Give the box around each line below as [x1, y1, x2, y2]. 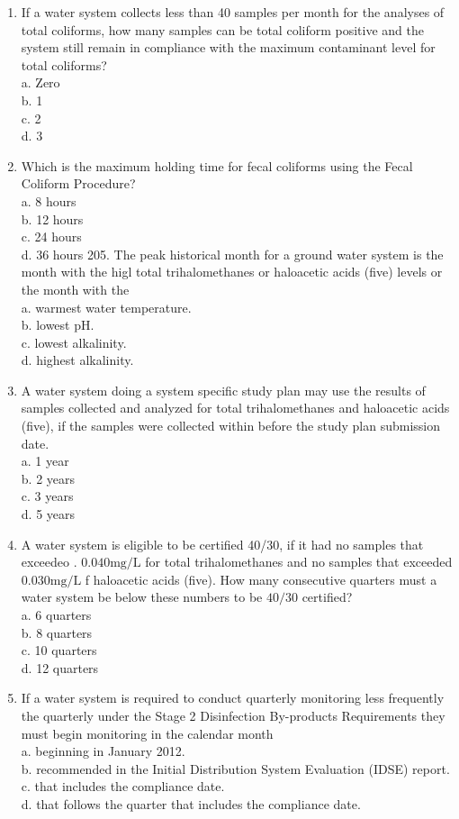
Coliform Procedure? [21, 174, 136, 193]
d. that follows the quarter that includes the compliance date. [21, 794, 361, 813]
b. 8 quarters [21, 623, 93, 642]
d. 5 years [21, 505, 76, 523]
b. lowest [21, 315, 70, 334]
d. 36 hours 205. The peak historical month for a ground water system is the [21, 244, 444, 263]
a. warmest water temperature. [21, 297, 192, 316]
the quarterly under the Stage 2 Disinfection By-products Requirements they [21, 705, 445, 724]
